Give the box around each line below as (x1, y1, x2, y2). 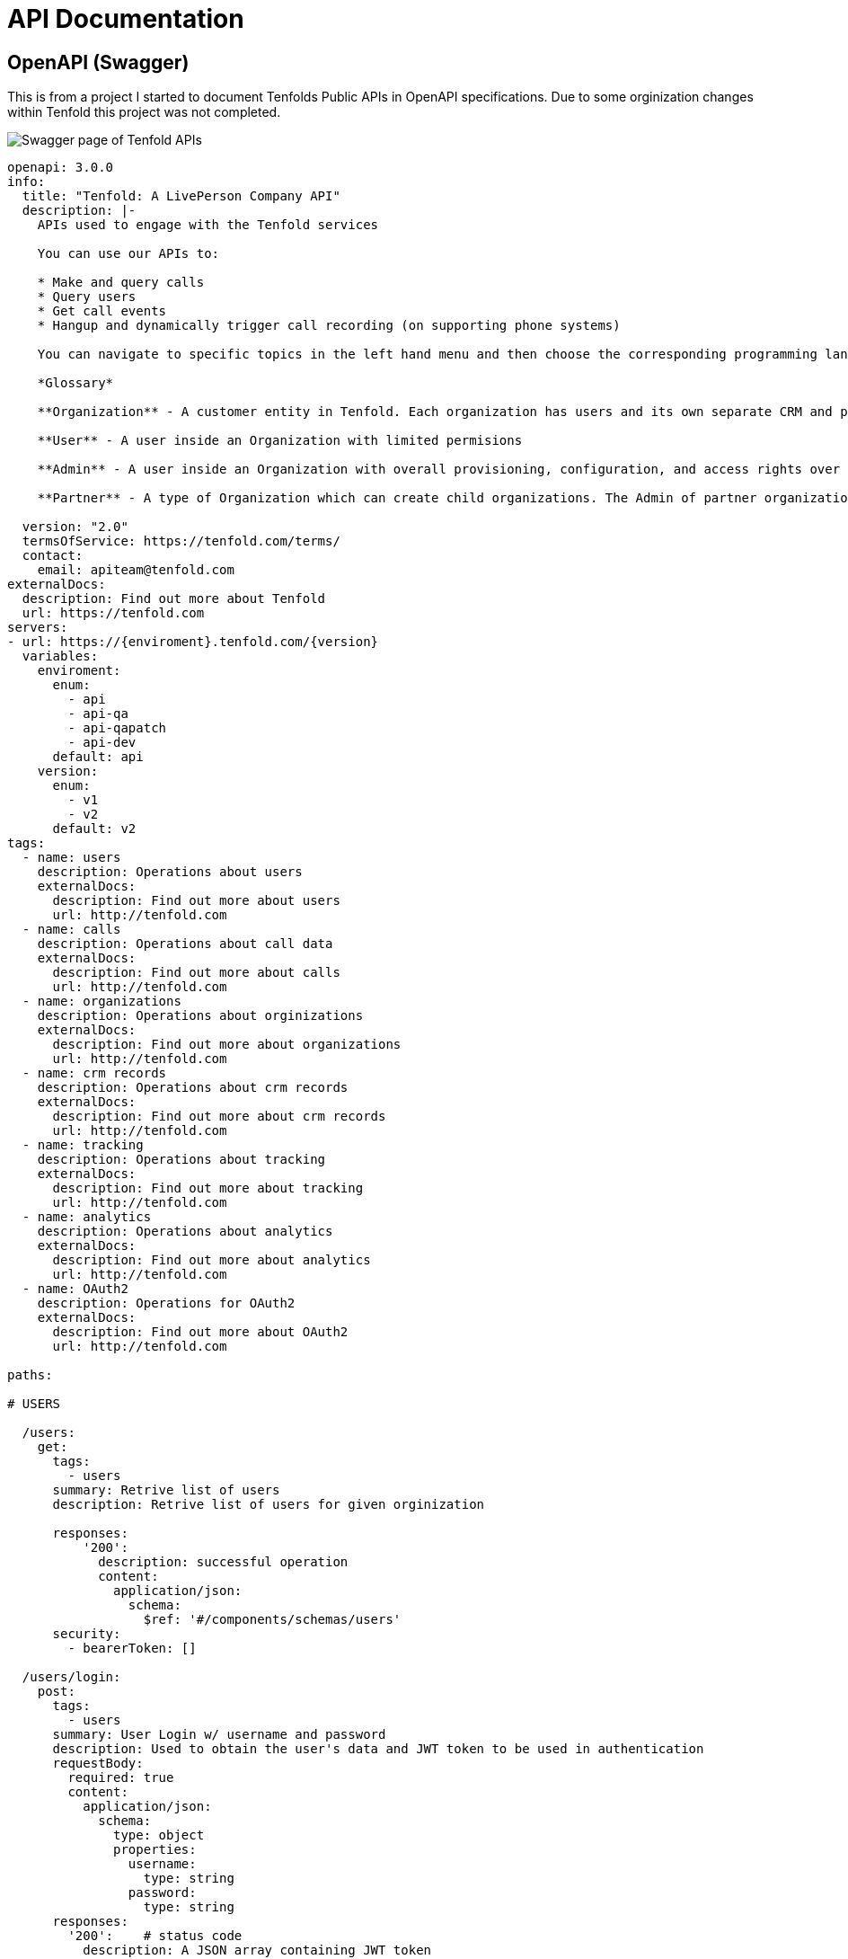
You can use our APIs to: (37, 246, 220, 261)
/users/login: (22, 1670, 121, 1685)
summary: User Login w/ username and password (52, 1727, 386, 1742)
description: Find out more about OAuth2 (52, 1325, 349, 1340)
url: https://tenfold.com (22, 606, 205, 621)
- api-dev (67, 735, 137, 750)
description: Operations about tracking (37, 1152, 326, 1167)
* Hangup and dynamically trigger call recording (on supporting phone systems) (37, 318, 621, 333)
